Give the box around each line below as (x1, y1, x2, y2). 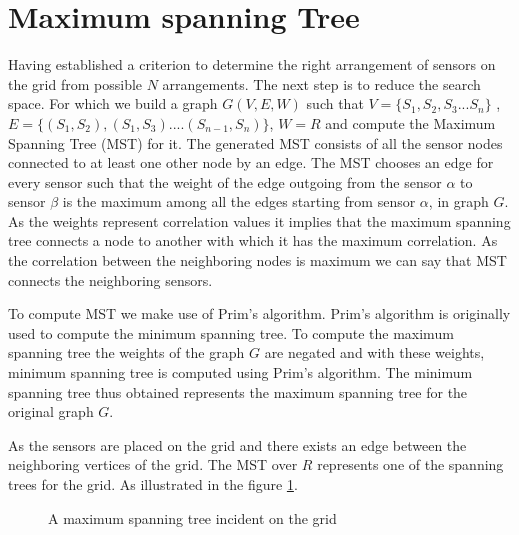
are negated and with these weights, (264, 342, 485, 363)
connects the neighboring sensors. (8, 269, 213, 290)
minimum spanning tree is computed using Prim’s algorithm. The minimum (8, 362, 473, 383)
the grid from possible (8, 73, 143, 94)
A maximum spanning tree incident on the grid (48, 507, 337, 528)
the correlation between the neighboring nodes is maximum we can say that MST (8, 250, 507, 271)
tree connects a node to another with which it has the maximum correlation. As (8, 230, 498, 251)
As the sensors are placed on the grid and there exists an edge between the (8, 434, 467, 455)
